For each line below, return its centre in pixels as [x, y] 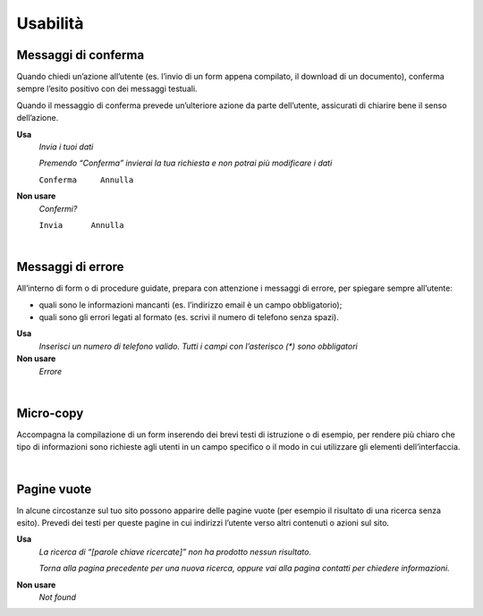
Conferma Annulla [86, 180]
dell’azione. [38, 118]
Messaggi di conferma [80, 55]
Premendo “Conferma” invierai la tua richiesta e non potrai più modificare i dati [186, 163]
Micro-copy [50, 413]
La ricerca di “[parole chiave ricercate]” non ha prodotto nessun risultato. [175, 552]
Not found [57, 597]
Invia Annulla [81, 225]
